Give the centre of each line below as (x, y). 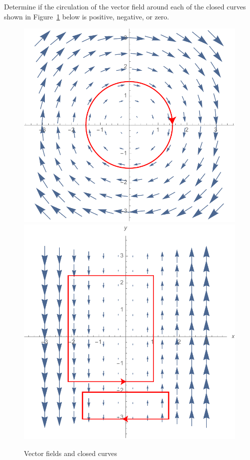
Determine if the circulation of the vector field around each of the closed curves (125, 6)
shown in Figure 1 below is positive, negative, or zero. (87, 16)
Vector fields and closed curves (70, 453)
